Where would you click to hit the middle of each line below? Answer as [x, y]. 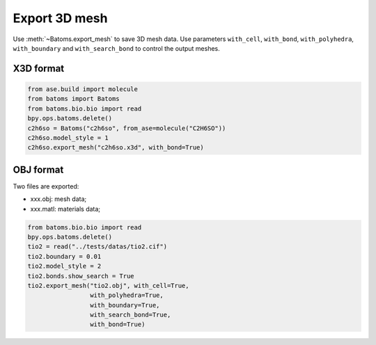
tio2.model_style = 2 [64, 266]
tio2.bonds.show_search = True [81, 276]
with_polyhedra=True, [126, 295]
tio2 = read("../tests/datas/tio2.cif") [97, 247]
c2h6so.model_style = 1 [68, 138]
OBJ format [38, 169]
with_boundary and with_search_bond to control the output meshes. [117, 48]
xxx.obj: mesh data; [58, 199]
